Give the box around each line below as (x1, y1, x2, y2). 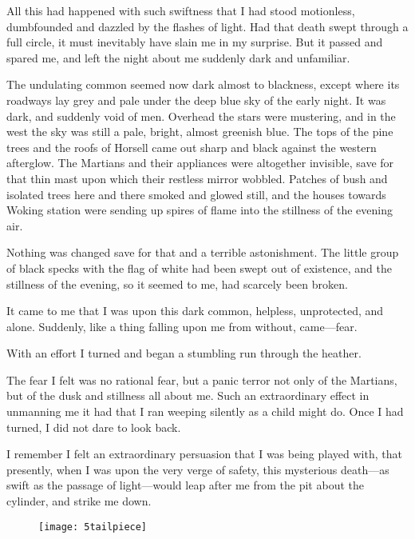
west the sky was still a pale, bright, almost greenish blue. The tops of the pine (6, 123, 393, 140)
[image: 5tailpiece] (38, 521, 148, 533)
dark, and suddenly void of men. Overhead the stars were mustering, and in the (6, 107, 396, 124)
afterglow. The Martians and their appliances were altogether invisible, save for (6, 154, 394, 171)
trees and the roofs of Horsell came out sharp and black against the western (6, 138, 377, 155)
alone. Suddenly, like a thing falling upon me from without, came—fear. (6, 317, 358, 334)
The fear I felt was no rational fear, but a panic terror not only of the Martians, (6, 371, 397, 388)
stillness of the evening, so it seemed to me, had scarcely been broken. (6, 275, 348, 292)
